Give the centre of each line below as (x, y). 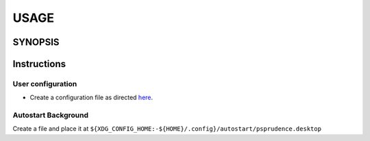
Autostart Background (51, 115)
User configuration (45, 84)
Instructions (39, 64)
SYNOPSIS (36, 42)
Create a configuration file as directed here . (91, 98)
